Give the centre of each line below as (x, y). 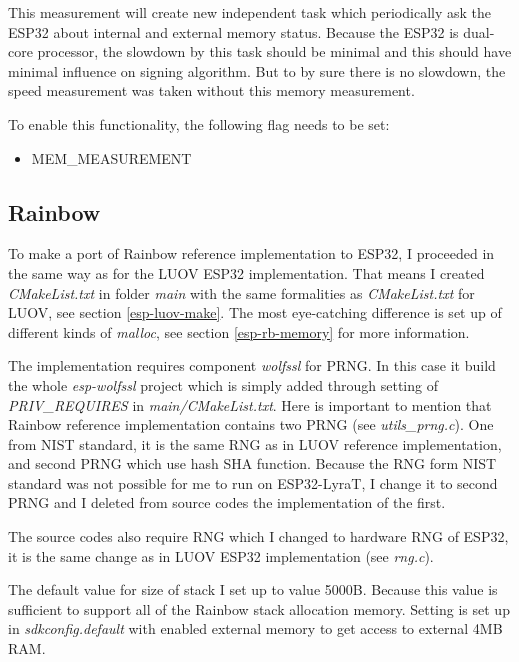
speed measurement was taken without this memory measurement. (211, 90)
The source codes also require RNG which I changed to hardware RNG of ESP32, (258, 536)
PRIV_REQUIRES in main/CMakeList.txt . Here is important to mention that (250, 404)
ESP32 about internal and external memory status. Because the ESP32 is (233, 31)
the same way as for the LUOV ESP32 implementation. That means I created (246, 272)
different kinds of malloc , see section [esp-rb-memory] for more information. (239, 331)
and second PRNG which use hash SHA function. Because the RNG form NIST (252, 463)
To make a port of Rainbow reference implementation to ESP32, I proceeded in (251, 253)
